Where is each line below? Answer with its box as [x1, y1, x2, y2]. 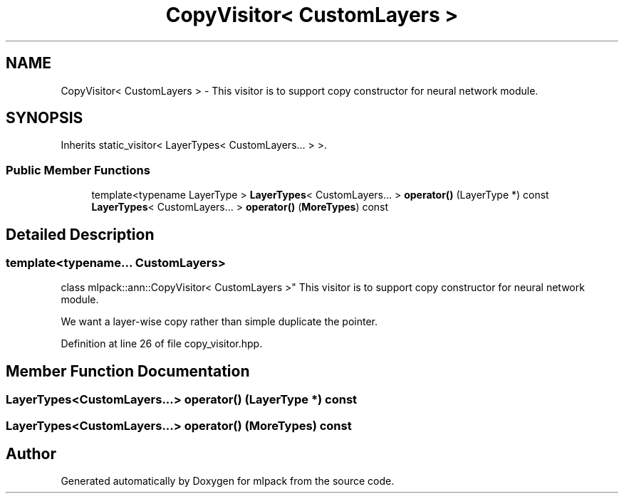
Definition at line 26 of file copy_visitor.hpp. [61, 337, 263, 350]
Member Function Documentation [6, 362, 250, 380]
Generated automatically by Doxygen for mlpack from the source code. [61, 475, 395, 488]
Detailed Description [6, 225, 155, 243]
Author [6, 445, 56, 463]
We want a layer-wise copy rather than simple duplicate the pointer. [61, 315, 378, 328]
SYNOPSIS [6, 109, 83, 127]
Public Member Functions [6, 162, 150, 177]
